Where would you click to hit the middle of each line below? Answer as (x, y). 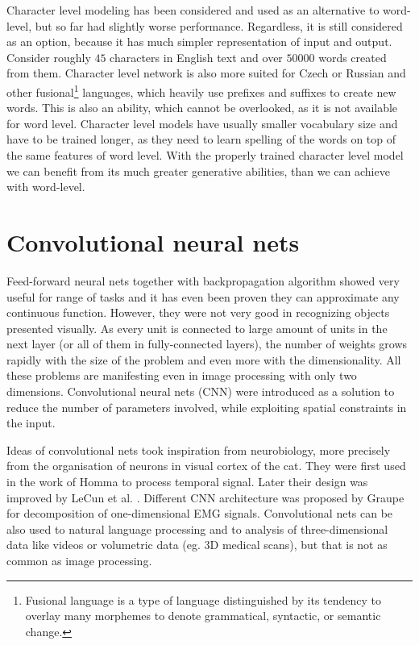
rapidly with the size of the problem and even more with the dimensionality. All (204, 359)
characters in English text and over (196, 57)
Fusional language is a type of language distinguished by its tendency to (203, 599)
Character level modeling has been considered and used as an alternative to (193, 10)
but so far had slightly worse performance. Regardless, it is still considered (219, 25)
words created (353, 57)
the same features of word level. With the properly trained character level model (205, 155)
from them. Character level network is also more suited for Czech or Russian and (206, 73)
